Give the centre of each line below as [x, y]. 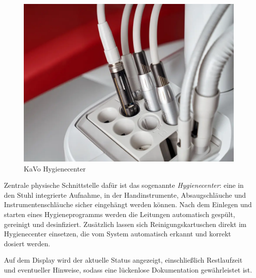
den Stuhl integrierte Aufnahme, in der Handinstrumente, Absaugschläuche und [125, 195]
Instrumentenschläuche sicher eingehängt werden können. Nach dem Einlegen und [128, 204]
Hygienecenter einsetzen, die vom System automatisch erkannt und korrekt [118, 234]
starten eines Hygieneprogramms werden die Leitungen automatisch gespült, [120, 214]
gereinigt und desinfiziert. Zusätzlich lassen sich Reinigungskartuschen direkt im [125, 224]
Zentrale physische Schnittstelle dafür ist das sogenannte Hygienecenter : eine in [124, 185]
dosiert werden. [27, 243]
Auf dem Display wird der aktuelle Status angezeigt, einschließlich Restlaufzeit [123, 260]
